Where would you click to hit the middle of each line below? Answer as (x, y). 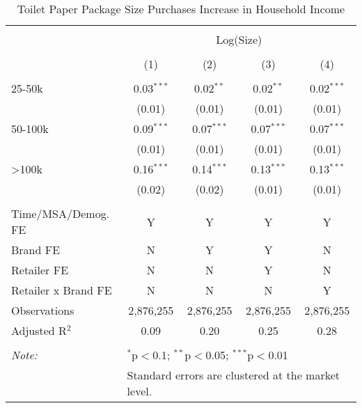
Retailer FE (40, 270)
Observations (43, 310)
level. (140, 391)
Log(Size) (239, 39)
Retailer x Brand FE (62, 290)
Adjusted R (39, 330)
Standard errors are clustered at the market (233, 375)
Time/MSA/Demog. (61, 213)
